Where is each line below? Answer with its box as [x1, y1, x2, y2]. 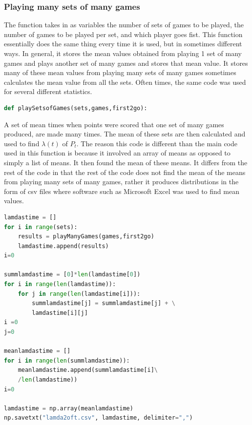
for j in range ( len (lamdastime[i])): [18, 290, 141, 297]
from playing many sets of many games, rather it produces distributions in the [4, 176, 239, 187]
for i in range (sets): [4, 223, 78, 231]
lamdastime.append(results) [18, 242, 109, 250]
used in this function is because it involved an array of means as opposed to [4, 148, 231, 158]
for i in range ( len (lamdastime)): [4, 281, 116, 288]
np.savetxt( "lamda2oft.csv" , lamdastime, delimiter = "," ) [4, 414, 193, 422]
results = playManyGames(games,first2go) [18, 233, 154, 240]
